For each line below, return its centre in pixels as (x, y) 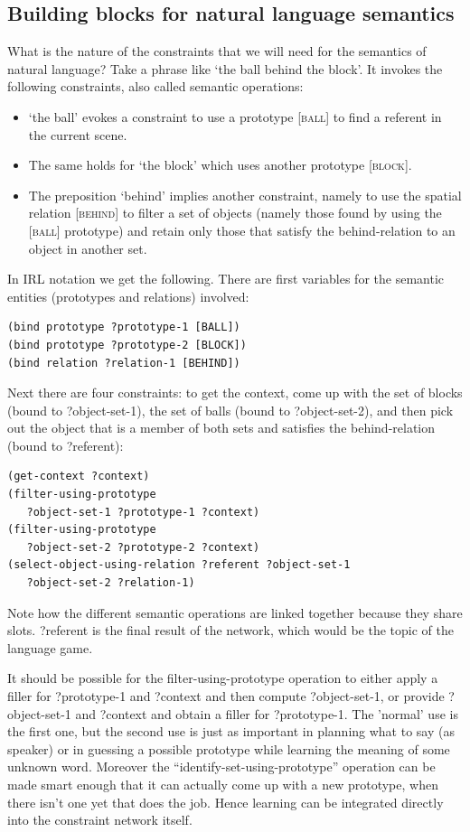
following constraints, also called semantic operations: (155, 86)
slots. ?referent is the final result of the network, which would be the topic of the (230, 630)
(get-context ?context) (79, 477)
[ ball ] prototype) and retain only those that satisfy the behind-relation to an (242, 230)
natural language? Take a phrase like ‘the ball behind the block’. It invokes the (225, 68)
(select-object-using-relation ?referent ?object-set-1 (179, 565)
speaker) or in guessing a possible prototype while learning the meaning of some (229, 748)
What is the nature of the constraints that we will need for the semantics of (217, 51)
